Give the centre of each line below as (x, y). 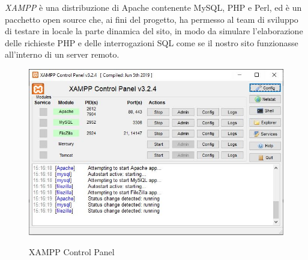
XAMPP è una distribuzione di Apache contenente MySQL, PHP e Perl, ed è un (153, 7)
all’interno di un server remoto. (62, 54)
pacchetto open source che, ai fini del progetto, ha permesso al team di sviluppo (152, 19)
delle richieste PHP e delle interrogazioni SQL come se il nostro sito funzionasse (152, 42)
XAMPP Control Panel (72, 252)
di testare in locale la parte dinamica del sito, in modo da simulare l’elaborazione (154, 31)
